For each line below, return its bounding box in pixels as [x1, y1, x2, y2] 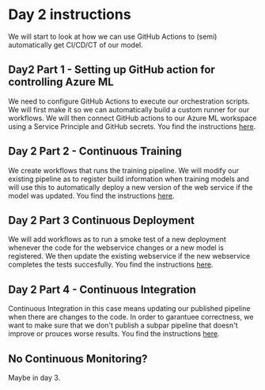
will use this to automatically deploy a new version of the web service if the [8, 182, 253, 191]
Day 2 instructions [8, 6, 132, 24]
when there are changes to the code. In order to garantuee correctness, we [8, 312, 254, 322]
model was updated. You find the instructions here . [8, 191, 175, 200]
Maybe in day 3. [8, 373, 61, 382]
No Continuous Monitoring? [8, 352, 148, 365]
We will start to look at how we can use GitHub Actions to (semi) [8, 32, 218, 41]
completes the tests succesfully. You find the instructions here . [8, 259, 214, 270]
